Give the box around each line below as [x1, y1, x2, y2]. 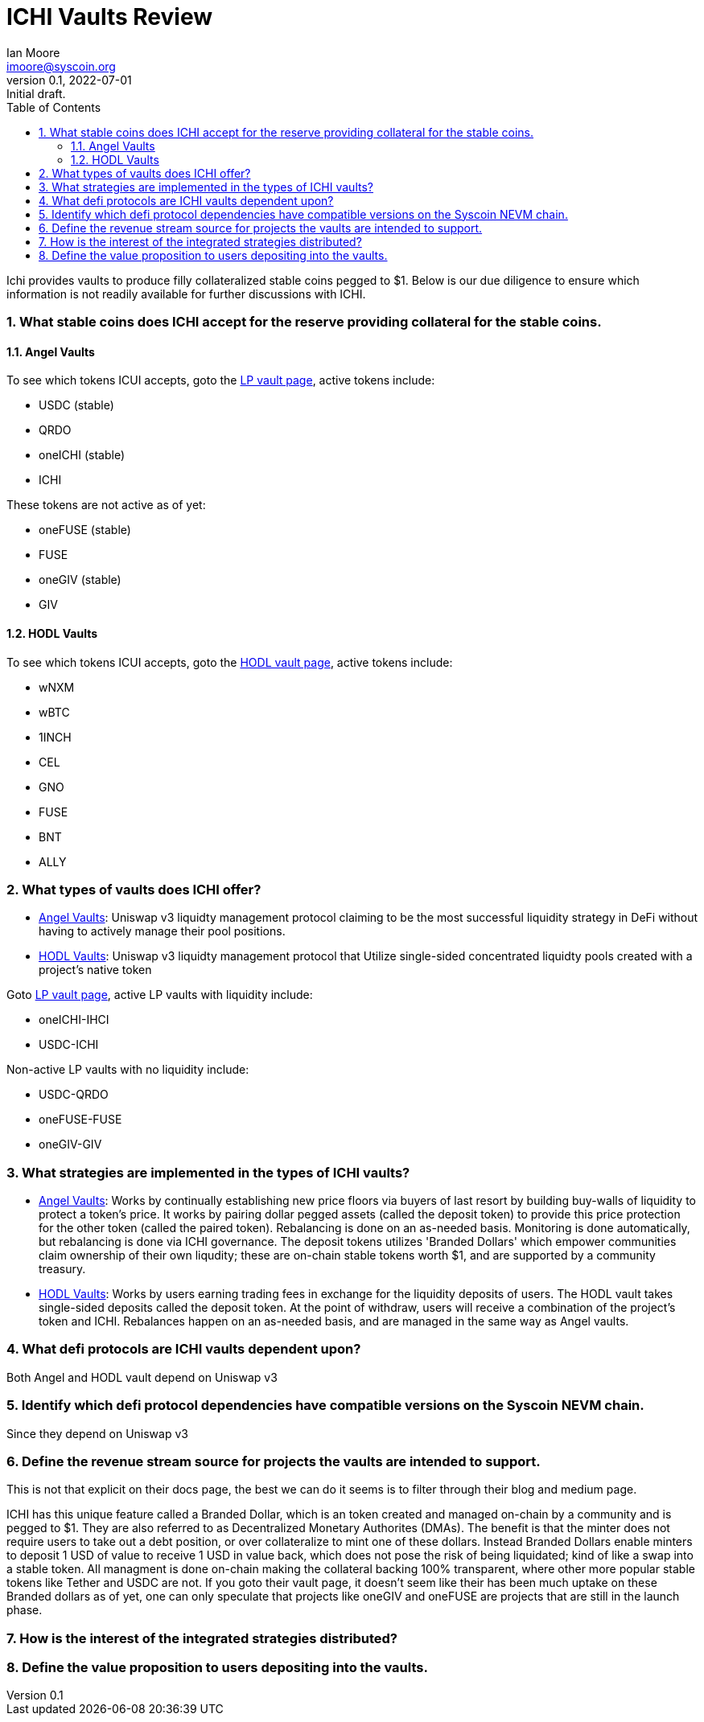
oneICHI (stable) [39, 448, 125, 462]
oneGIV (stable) [39, 573, 121, 587]
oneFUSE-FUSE [39, 1112, 122, 1127]
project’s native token [39, 963, 152, 977]
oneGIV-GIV [39, 1137, 102, 1152]
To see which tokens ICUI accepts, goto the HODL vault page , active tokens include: [6, 655, 453, 669]
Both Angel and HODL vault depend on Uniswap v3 [6, 1370, 278, 1384]
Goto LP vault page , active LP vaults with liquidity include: [6, 988, 313, 1002]
